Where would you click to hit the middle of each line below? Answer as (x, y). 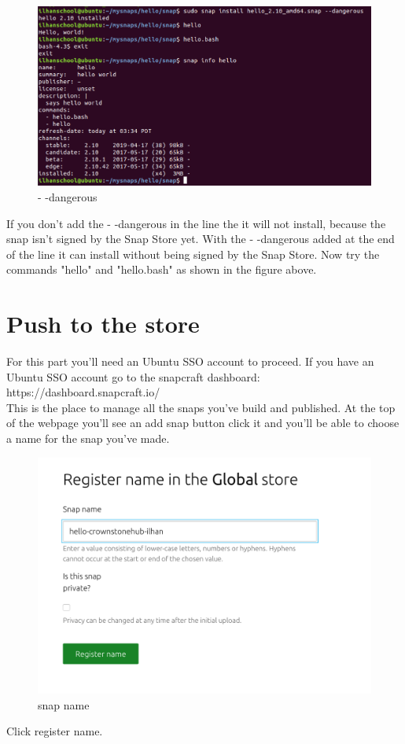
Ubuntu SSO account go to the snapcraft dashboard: (133, 376)
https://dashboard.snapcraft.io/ (83, 392)
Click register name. (55, 731)
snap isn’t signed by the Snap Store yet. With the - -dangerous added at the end (201, 239)
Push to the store (103, 324)
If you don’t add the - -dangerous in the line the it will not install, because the (196, 223)
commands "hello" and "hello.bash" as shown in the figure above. (162, 269)
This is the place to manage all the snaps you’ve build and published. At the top (201, 407)
